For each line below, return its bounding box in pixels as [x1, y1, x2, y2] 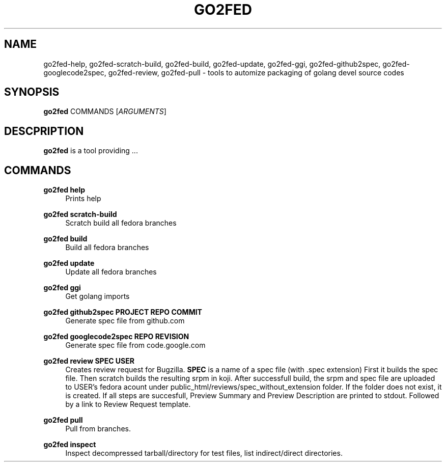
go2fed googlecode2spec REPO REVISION [43, 332, 189, 341]
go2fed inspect [43, 440, 96, 449]
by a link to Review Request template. [65, 400, 191, 409]
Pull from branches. [65, 424, 131, 433]
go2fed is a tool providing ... [43, 146, 138, 155]
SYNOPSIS [4, 86, 60, 99]
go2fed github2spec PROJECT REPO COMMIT [43, 308, 202, 317]
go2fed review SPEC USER [43, 357, 134, 366]
